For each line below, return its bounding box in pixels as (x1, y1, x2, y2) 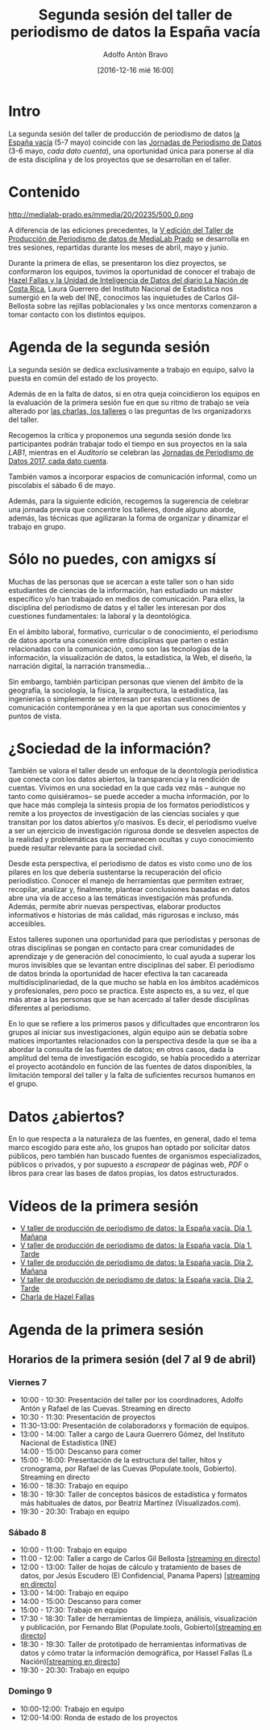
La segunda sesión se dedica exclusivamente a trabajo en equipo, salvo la (8, 364, 255, 374)
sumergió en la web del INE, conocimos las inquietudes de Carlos (8, 293, 226, 302)
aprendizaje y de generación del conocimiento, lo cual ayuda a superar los (8, 952, 256, 962)
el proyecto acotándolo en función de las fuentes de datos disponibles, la (8, 1062, 252, 1071)
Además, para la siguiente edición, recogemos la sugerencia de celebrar (8, 495, 249, 506)
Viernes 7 (8, 1376, 47, 1387)
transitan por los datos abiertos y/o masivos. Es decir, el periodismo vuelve (8, 818, 257, 827)
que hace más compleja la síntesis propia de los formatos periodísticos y (8, 800, 250, 810)
